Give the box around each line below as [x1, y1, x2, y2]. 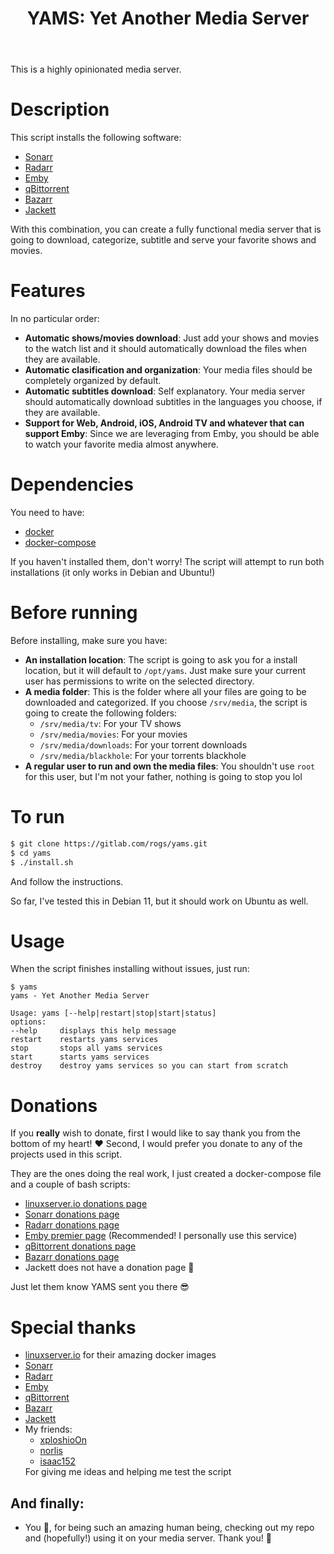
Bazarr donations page [24, 1251, 120, 1263]
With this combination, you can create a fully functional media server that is [10, 223, 322, 236]
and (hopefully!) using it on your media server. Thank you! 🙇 [24, 1532, 272, 1544]
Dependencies [10, 473, 134, 496]
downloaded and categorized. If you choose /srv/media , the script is [24, 696, 308, 708]
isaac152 [39, 1455, 77, 1467]
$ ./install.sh [10, 857, 74, 867]
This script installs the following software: [10, 132, 182, 144]
